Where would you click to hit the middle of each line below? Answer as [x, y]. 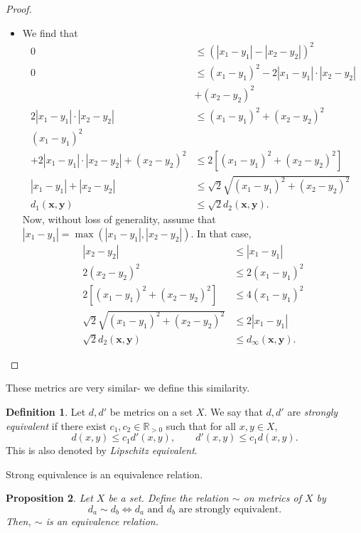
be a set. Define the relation [168, 498]
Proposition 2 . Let [49, 498]
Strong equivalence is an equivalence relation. [104, 474]
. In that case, [221, 233]
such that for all [201, 425]
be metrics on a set [151, 412]
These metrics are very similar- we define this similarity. [128, 388]
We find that [50, 32]
